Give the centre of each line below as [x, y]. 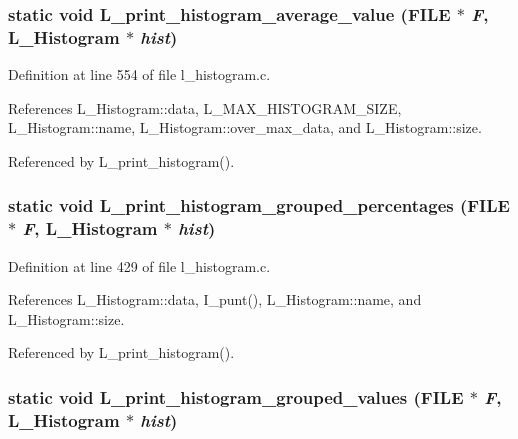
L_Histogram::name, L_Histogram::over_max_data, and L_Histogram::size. [245, 127]
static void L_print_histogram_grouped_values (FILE [236, 396]
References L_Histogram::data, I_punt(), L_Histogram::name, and [215, 299]
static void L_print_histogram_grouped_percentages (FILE [259, 205]
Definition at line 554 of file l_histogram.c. [139, 74]
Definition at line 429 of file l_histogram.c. [139, 265]
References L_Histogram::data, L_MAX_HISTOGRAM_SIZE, [205, 107]
